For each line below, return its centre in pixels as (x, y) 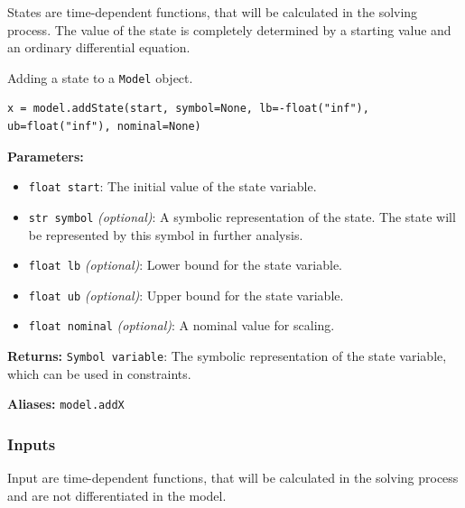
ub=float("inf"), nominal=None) (104, 127)
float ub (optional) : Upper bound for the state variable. (186, 295)
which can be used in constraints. (99, 373)
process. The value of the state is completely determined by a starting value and (229, 29)
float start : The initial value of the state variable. (172, 186)
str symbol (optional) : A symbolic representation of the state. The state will (242, 216)
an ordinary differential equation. (99, 47)
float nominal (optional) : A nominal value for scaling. (181, 325)
